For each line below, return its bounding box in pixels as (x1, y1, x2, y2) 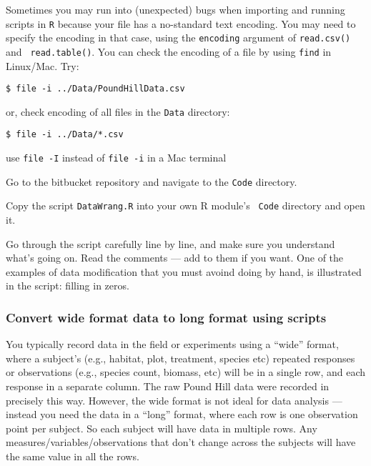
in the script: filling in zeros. (6, 278, 129, 293)
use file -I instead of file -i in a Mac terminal (6, 150, 227, 165)
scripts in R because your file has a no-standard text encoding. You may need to (6, 16, 356, 31)
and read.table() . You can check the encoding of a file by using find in (6, 44, 332, 59)
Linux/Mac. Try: (6, 58, 79, 73)
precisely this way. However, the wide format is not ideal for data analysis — (6, 392, 342, 407)
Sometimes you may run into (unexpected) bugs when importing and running (6, 2, 345, 16)
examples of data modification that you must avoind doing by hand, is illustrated (6, 264, 362, 279)
